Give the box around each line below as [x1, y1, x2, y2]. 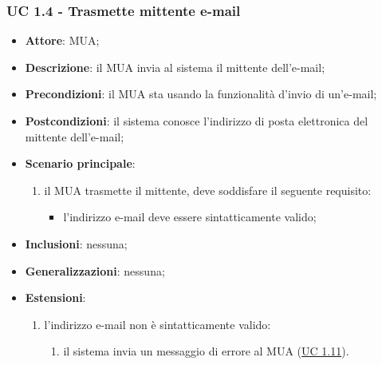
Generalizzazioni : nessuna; [25, 262, 165, 279]
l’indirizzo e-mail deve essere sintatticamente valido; [63, 208, 317, 225]
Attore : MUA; [25, 32, 100, 49]
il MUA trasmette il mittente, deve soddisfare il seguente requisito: [44, 181, 372, 198]
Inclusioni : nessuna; [25, 235, 128, 252]
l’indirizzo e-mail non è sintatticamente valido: [44, 315, 271, 332]
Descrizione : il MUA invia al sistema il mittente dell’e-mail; [25, 58, 325, 75]
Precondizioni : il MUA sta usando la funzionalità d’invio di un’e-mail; [25, 85, 377, 102]
